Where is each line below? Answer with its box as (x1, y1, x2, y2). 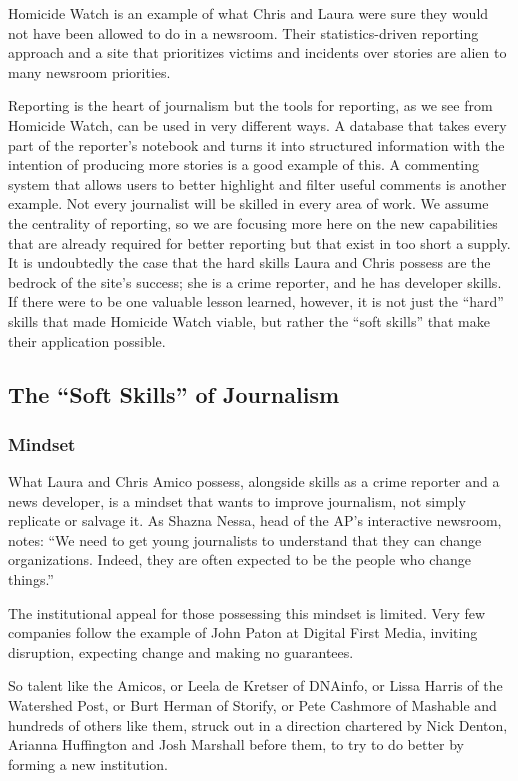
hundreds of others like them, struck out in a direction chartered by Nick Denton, (8, 714, 508, 735)
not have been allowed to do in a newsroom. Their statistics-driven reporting (8, 22, 479, 43)
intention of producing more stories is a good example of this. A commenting (8, 154, 479, 175)
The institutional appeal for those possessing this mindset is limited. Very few (8, 602, 486, 623)
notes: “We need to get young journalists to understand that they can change (8, 529, 482, 550)
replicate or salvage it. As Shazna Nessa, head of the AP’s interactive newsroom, (8, 510, 502, 531)
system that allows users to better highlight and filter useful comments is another (8, 173, 507, 194)
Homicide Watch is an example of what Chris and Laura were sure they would (8, 3, 489, 23)
